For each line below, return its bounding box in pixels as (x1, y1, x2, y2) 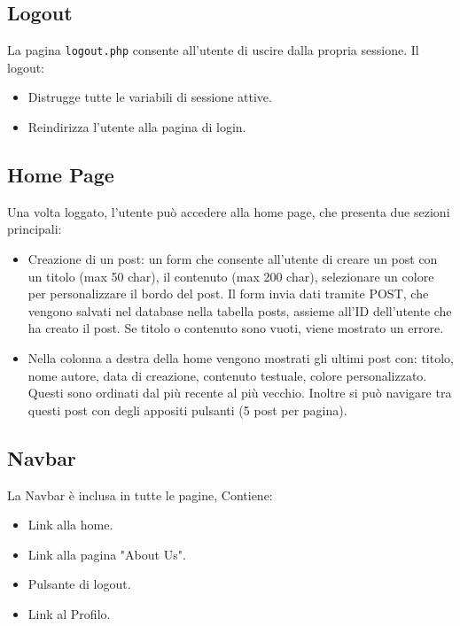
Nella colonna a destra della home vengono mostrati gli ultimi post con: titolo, (27, 349, 454, 367)
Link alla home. (27, 515, 113, 534)
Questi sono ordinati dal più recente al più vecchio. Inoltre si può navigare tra (27, 383, 452, 402)
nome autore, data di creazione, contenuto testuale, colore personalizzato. (27, 366, 427, 384)
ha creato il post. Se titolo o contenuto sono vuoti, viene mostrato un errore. (27, 319, 444, 337)
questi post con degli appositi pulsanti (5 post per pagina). (27, 400, 347, 419)
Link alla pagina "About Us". (27, 545, 186, 563)
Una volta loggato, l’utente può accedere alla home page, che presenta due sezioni (7, 202, 450, 220)
